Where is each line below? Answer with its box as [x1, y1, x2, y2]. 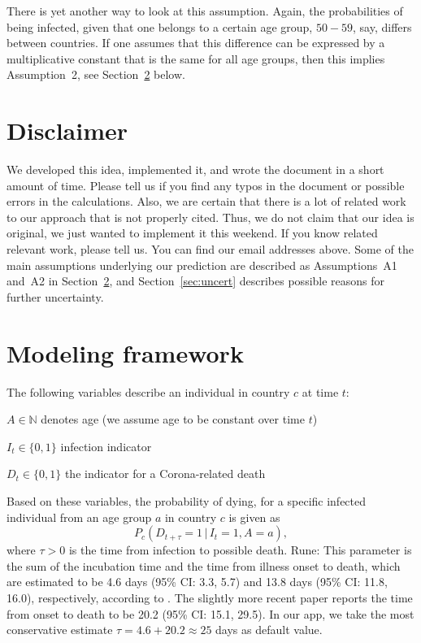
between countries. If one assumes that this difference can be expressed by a [7, 34, 385, 51]
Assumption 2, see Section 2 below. [7, 66, 185, 83]
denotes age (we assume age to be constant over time [41, 411, 305, 428]
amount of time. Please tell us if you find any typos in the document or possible [7, 176, 405, 193]
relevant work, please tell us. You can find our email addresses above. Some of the [7, 241, 414, 258]
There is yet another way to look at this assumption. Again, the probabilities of [7, 2, 403, 19]
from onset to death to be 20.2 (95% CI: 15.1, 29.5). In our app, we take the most [7, 605, 414, 622]
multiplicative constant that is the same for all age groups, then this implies [7, 50, 385, 67]
